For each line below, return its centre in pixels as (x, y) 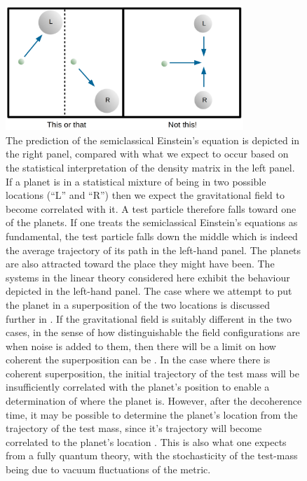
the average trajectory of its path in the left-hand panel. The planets (153, 250)
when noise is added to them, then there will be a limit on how (141, 346)
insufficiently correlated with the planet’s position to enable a (138, 387)
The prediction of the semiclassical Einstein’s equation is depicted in (153, 140)
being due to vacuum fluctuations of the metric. (108, 469)
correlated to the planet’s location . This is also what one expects (146, 441)
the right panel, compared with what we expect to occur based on (147, 154)
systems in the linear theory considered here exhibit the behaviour (148, 277)
